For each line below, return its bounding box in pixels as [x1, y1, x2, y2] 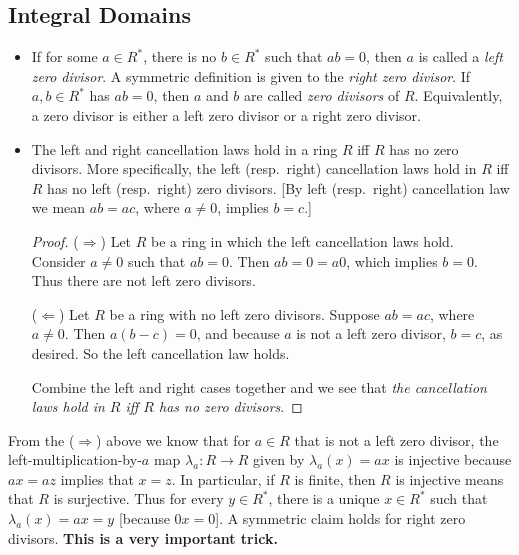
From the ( [8, 429, 75, 450]
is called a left [418, 46, 504, 67]
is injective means [395, 468, 504, 489]
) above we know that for [96, 429, 251, 450]
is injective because [394, 449, 512, 470]
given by [253, 449, 305, 470]
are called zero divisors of [244, 85, 400, 106]
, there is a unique [268, 488, 380, 509]
